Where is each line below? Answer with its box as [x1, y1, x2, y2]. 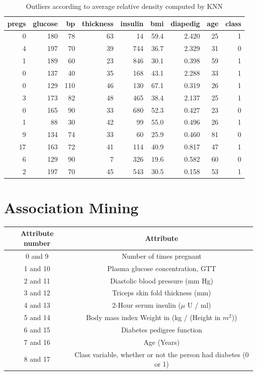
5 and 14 [24, 312, 50, 323]
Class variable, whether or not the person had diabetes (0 [74, 349, 249, 359]
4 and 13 [24, 300, 50, 310]
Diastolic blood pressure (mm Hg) [110, 275, 214, 285]
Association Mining [4, 197, 139, 217]
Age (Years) [143, 336, 180, 347]
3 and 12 [24, 287, 50, 298]
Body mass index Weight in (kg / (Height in [86, 312, 221, 323]
